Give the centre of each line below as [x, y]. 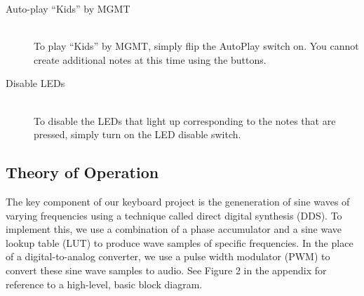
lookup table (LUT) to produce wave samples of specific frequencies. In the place [180, 242]
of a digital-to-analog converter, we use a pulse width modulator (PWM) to [168, 256]
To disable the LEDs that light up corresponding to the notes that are [185, 120]
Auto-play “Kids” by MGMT [68, 8]
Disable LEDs [35, 83]
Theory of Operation [82, 172]
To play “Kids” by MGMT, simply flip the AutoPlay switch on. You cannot [196, 46]
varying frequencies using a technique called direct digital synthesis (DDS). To [174, 215]
